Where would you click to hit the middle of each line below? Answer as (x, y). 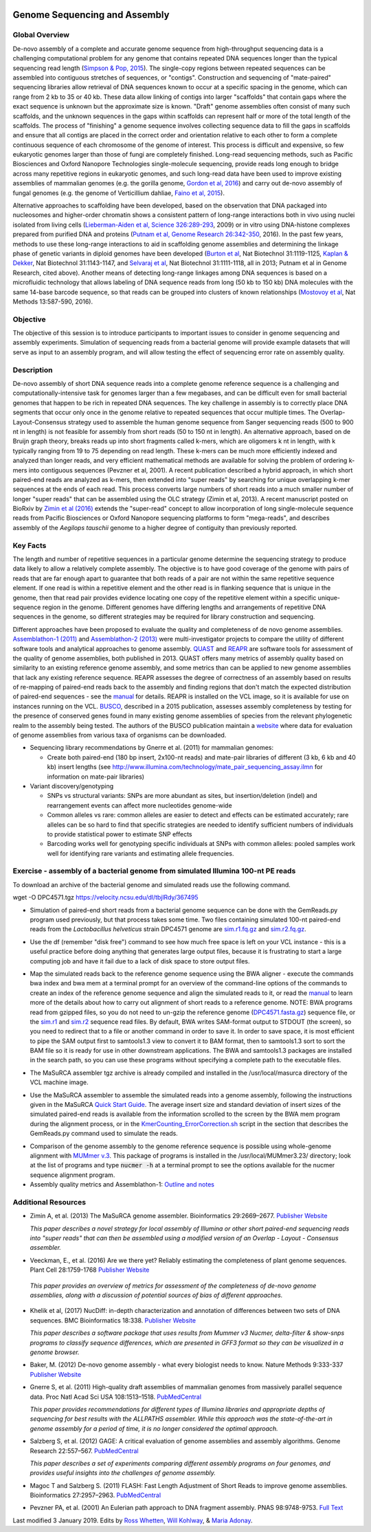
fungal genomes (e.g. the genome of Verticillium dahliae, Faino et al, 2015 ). (119, 193)
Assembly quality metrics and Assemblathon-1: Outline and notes (122, 1185)
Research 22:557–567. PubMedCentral (84, 1451)
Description (33, 369)
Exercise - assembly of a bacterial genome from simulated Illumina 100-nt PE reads (154, 871)
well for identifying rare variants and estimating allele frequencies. (140, 853)
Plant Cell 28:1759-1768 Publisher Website (90, 1270)
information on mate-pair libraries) (95, 777)
